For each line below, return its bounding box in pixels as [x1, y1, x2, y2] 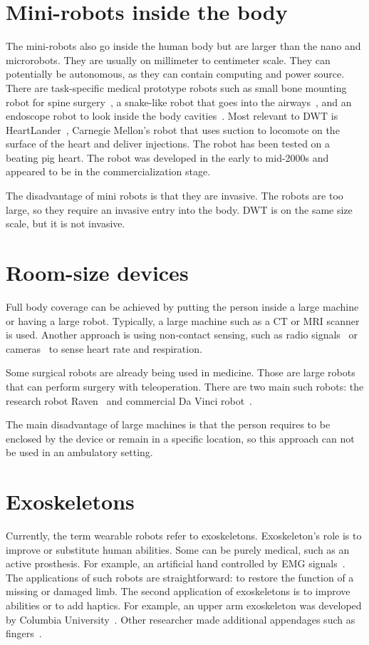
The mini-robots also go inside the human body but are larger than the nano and [6, 38, 361, 53]
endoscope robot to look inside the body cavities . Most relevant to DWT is [6, 108, 338, 123]
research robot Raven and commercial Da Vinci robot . [6, 393, 253, 408]
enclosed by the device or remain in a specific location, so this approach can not [6, 430, 355, 445]
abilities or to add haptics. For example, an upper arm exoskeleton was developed [6, 598, 362, 612]
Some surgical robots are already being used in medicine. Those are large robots [6, 365, 355, 380]
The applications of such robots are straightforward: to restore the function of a [6, 569, 354, 584]
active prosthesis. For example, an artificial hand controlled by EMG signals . [6, 556, 345, 571]
